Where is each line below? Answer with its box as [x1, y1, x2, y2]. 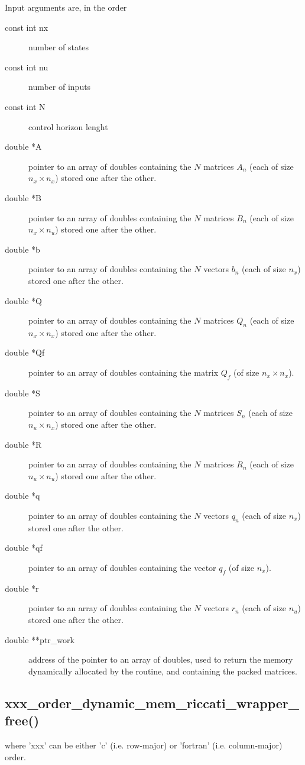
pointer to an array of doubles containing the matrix [28, 366, 219, 379]
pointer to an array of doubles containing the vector [28, 561, 216, 574]
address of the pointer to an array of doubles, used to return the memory [28, 653, 293, 666]
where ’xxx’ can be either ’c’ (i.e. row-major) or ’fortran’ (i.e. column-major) [5, 738, 283, 751]
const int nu [5, 60, 48, 73]
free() [5, 711, 40, 730]
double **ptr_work [5, 633, 74, 645]
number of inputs [28, 80, 91, 93]
